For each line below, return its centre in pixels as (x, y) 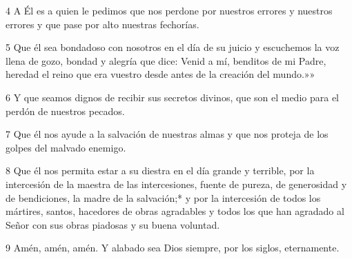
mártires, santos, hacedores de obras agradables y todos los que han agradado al (175, 211)
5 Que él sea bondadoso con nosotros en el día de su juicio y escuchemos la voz (173, 47)
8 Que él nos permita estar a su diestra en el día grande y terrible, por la (160, 170)
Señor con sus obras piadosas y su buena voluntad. (113, 224)
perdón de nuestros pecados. (65, 111)
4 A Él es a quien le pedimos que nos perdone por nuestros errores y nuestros (169, 10)
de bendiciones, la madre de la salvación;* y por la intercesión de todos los (163, 197)
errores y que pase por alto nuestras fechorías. (102, 24)
